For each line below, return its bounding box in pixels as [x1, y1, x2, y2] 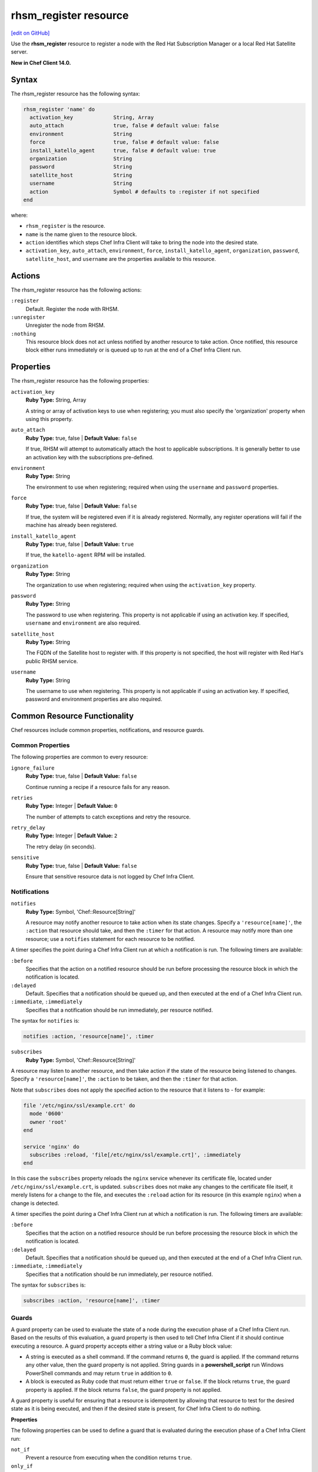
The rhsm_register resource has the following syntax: [11, 90, 141, 97]
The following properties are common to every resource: [11, 754, 148, 761]
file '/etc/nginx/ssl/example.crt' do [23, 1102, 135, 1109]
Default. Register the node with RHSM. [25, 305, 119, 312]
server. [11, 48, 28, 55]
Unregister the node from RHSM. [25, 321, 105, 329]
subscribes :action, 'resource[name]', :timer [23, 1297, 160, 1304]
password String [29, 164, 132, 170]
